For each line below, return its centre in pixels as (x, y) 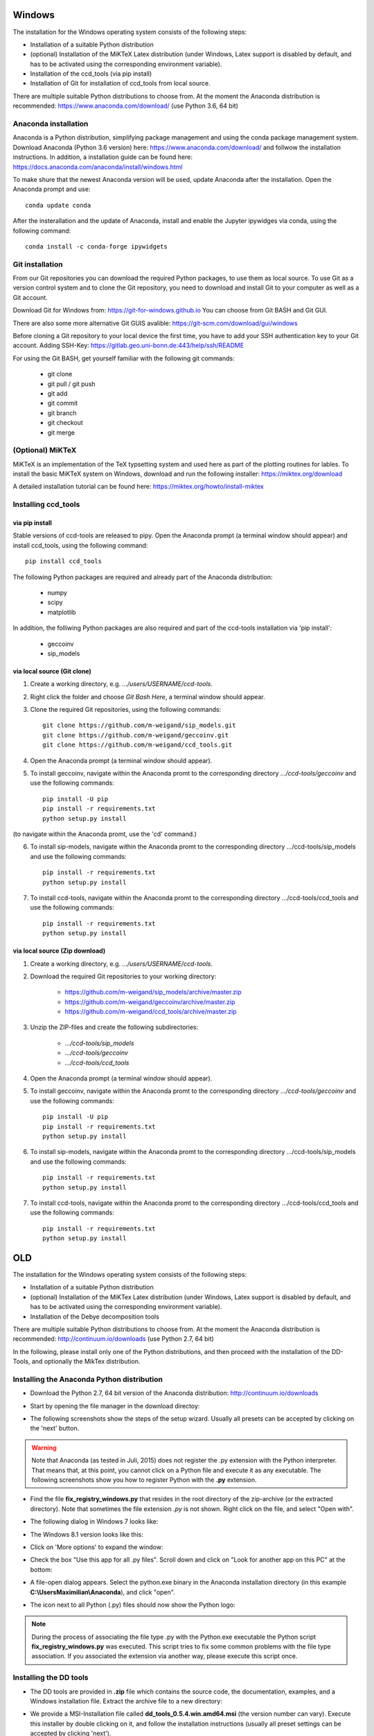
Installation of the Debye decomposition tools (95, 1317)
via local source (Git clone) (52, 671)
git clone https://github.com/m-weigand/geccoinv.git (135, 735)
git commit (63, 403)
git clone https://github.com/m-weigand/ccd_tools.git (137, 745)
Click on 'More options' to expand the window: (97, 1547)
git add (57, 393)
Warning (44, 1447)
